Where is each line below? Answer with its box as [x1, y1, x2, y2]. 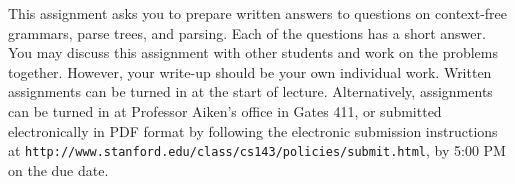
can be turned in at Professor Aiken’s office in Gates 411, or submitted [8, 100, 442, 121]
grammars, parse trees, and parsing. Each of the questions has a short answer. [8, 22, 486, 43]
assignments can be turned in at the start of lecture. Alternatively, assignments [8, 81, 493, 102]
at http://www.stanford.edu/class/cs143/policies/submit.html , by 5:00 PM [8, 140, 506, 161]
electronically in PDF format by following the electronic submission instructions [8, 120, 498, 141]
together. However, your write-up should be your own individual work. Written [8, 61, 492, 82]
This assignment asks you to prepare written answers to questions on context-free [8, 3, 507, 23]
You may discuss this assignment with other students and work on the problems [8, 42, 499, 63]
